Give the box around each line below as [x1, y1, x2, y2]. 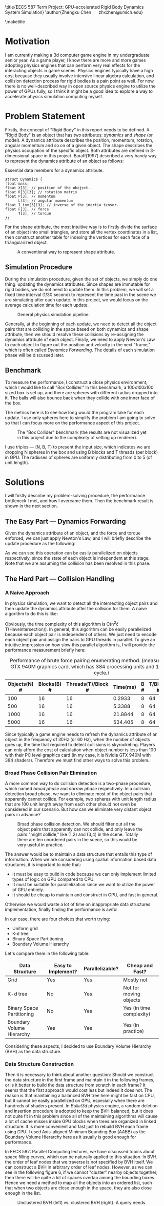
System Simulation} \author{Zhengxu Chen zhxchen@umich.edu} [5, 9, 143, 15]
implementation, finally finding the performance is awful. [5, 906, 119, 912]
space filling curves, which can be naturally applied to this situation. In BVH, [5, 1154, 158, 1160]
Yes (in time [123, 1004, 150, 1011]
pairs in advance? [5, 811, 41, 817]
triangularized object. [5, 239, 48, 245]
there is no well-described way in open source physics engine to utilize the [5, 83, 156, 89]
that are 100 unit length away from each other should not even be [5, 801, 137, 807]
